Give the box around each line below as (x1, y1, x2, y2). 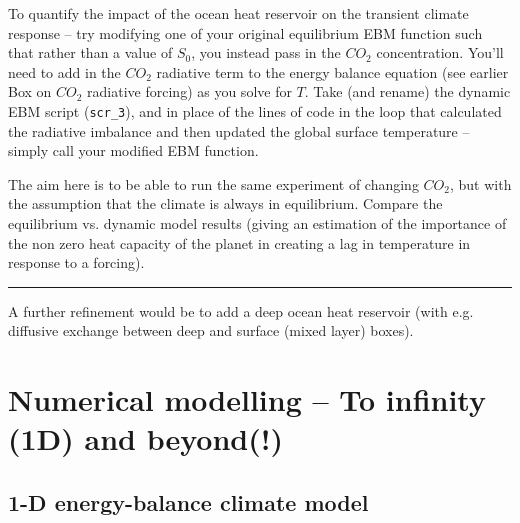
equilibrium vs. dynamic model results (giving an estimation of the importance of (8, 213, 507, 233)
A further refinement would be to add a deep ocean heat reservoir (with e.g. (8, 300, 474, 321)
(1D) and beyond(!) (8, 418, 284, 459)
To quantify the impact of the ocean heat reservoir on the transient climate (8, 3, 469, 23)
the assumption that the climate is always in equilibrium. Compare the (8, 193, 443, 214)
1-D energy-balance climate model (8, 486, 369, 517)
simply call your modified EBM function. (8, 140, 259, 161)
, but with (449, 173, 512, 194)
